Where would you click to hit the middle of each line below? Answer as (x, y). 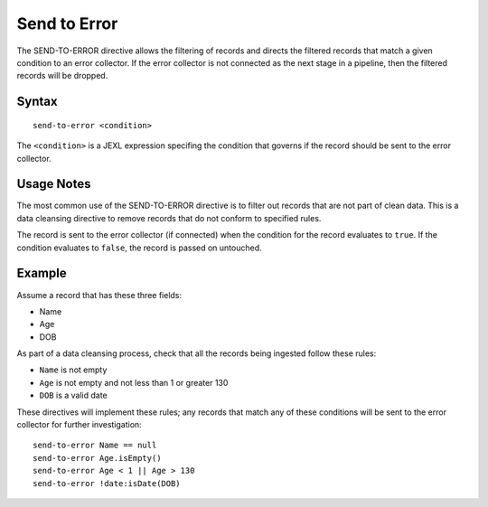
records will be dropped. (62, 76)
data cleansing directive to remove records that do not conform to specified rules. (169, 218)
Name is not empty (73, 370)
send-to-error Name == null (95, 446)
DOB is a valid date (73, 395)
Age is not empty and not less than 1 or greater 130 (134, 382)
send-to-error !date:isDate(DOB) (107, 483)
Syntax (37, 102)
